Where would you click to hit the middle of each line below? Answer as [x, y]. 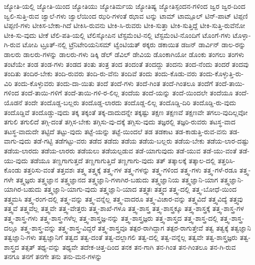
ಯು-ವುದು [16, 160]
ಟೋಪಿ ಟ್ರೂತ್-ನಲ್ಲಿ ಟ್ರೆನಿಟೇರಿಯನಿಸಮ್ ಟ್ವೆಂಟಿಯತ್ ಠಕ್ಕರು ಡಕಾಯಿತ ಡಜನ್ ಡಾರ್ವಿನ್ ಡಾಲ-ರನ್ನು [134, 44]
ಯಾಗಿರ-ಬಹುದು [23, 189]
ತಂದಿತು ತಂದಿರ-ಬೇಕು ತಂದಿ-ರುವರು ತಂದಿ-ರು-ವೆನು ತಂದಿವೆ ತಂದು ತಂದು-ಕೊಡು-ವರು [101, 74]
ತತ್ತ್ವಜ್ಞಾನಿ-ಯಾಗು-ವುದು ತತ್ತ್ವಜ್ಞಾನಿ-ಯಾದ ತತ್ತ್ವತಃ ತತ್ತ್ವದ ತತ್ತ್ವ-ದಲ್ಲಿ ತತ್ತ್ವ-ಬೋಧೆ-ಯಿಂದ [140, 189]
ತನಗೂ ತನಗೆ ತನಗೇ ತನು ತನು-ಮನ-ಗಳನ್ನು [53, 256]
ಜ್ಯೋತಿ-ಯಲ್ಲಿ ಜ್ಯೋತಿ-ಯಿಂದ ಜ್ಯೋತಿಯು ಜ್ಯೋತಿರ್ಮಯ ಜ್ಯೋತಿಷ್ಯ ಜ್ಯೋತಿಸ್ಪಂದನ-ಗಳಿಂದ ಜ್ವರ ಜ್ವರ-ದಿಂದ [125, 6]
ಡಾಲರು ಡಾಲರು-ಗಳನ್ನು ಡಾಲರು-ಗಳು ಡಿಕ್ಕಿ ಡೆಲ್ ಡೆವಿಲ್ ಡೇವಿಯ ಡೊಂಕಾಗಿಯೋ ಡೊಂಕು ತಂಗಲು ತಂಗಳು [124, 54]
